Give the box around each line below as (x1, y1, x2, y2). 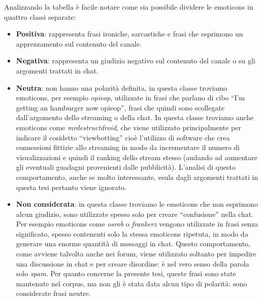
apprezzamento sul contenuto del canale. (16, 38, 142, 49)
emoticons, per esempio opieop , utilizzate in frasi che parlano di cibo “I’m (16, 92, 245, 103)
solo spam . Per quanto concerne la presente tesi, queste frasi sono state (16, 268, 236, 279)
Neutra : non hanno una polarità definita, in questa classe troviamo (16, 82, 227, 93)
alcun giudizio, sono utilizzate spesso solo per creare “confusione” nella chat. (16, 208, 254, 219)
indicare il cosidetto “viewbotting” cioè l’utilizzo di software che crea (16, 132, 230, 142)
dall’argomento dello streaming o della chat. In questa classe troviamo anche (16, 112, 254, 123)
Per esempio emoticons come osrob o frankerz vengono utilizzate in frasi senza (16, 218, 258, 229)
